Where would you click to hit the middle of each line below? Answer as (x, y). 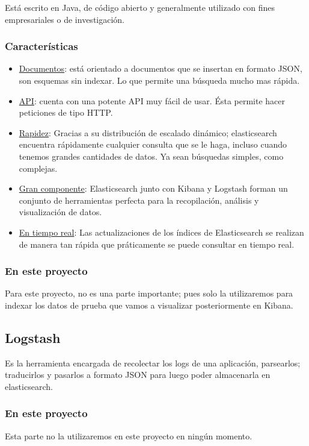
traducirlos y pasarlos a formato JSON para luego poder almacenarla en (138, 375)
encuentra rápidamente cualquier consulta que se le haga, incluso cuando (153, 144)
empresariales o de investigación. (65, 19)
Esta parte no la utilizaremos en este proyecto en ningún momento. (129, 435)
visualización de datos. (60, 212)
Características (41, 46)
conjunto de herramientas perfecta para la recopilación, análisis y (139, 200)
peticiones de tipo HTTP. (66, 112)
